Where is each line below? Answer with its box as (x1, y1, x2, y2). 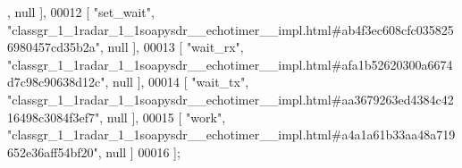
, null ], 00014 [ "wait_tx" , (105, 72, 249, 91)
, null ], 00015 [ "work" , (99, 107, 226, 126)
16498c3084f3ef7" (7, 107, 100, 126)
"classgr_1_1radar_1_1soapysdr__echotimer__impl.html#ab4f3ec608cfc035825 (7, 20, 454, 38)
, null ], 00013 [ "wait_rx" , (100, 38, 244, 56)
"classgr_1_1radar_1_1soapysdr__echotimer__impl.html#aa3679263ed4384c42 (7, 89, 454, 108)
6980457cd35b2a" (7, 38, 101, 56)
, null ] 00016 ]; (97, 142, 181, 161)
